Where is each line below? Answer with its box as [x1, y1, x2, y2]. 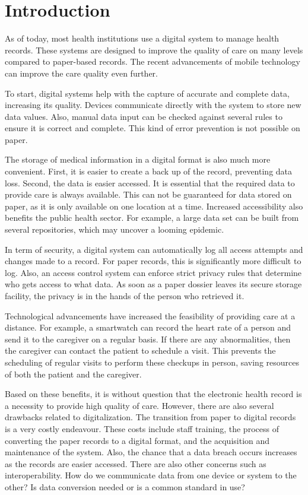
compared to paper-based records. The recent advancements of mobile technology [5, 55, 300, 68]
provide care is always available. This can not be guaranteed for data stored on [5, 188, 292, 201]
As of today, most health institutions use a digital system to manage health [5, 32, 280, 45]
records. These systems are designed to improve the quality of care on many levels [5, 43, 303, 56]
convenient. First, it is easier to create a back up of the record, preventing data [5, 165, 293, 177]
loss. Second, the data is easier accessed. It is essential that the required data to [5, 176, 295, 189]
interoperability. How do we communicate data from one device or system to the [5, 469, 297, 481]
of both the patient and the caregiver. [5, 367, 142, 380]
